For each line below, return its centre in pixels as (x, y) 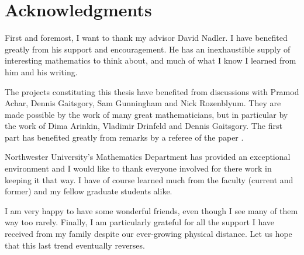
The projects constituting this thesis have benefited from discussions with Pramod (152, 91)
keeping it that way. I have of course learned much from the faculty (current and (149, 179)
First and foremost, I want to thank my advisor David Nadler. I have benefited (146, 38)
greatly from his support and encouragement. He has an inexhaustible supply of (148, 49)
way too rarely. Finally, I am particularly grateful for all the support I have (140, 222)
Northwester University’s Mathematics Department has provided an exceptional (148, 157)
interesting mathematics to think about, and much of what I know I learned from (151, 60)
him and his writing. (41, 71)
